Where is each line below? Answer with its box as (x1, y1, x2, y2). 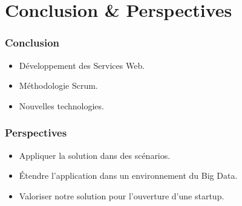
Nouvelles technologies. (19, 99, 104, 112)
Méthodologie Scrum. (19, 79, 98, 92)
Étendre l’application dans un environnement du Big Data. (19, 169, 238, 182)
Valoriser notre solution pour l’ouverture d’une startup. (19, 189, 224, 202)
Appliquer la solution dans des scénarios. (19, 149, 171, 161)
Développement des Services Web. (19, 59, 145, 71)
